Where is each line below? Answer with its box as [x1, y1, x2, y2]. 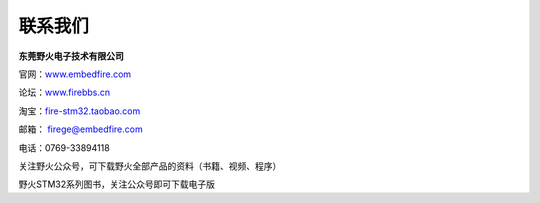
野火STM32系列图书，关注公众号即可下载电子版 [18, 178, 215, 190]
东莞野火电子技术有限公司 [18, 50, 124, 62]
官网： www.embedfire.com [18, 68, 132, 80]
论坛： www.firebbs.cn [18, 86, 110, 99]
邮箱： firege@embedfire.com [18, 123, 144, 135]
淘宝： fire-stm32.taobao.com [18, 105, 141, 117]
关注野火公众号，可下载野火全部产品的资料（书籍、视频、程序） [18, 160, 282, 172]
